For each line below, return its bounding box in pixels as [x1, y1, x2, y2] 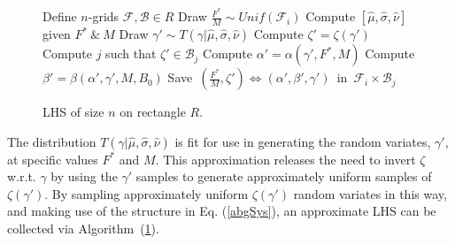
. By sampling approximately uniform [44, 184, 249, 202]
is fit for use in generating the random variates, [174, 132, 431, 150]
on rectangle [120, 103, 186, 121]
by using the [50, 167, 118, 186]
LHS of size [42, 103, 104, 121]
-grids [88, 7, 120, 26]
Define [42, 7, 77, 26]
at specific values [7, 149, 98, 168]
